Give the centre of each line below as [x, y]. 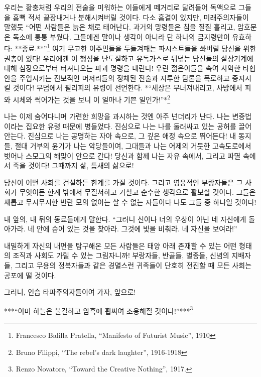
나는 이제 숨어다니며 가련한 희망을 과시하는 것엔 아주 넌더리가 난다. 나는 [117, 116]
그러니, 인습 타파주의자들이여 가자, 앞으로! [70, 292]
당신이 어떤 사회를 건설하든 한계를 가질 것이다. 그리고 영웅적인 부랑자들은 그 [123, 182]
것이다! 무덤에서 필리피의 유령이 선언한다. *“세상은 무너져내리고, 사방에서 [127, 88]
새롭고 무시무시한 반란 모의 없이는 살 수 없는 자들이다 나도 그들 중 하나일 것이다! [130, 202]
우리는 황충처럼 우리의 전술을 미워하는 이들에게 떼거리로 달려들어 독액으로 [120, 7]
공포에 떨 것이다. [30, 275]
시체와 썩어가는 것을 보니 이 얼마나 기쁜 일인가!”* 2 [92, 99]
